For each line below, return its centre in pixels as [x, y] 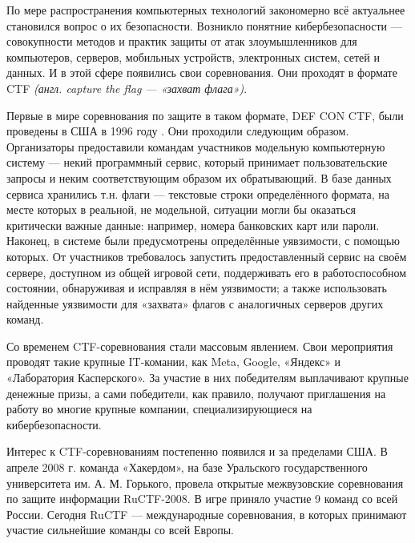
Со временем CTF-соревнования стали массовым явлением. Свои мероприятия [200, 346]
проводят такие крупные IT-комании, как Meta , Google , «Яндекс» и [174, 362]
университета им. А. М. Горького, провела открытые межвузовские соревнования [205, 483]
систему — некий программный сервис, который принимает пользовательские [197, 162]
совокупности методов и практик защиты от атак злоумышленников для [182, 41]
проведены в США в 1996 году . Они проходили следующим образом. [178, 131]
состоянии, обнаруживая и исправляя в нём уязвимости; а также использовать [197, 288]
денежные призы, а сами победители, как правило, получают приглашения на [196, 393]
